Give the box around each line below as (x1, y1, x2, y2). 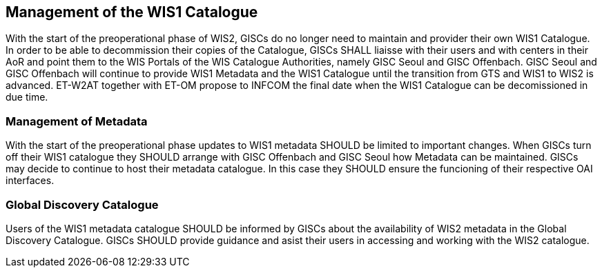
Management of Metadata (6, 114, 148, 128)
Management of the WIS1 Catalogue (6, 3, 258, 21)
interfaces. (6, 174, 55, 187)
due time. (6, 91, 48, 103)
